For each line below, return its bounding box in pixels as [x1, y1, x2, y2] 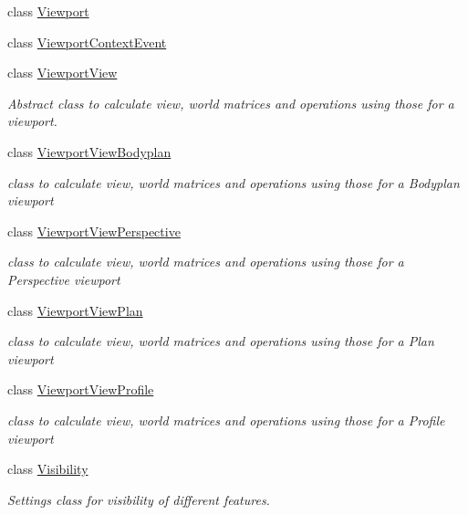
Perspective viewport [7, 269, 120, 289]
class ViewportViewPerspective [7, 221, 181, 240]
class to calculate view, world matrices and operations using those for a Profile [7, 410, 445, 429]
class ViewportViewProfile [7, 380, 154, 399]
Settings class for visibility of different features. [7, 489, 270, 509]
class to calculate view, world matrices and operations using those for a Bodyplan [7, 173, 460, 192]
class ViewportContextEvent [7, 32, 167, 51]
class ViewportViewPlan [7, 300, 143, 320]
